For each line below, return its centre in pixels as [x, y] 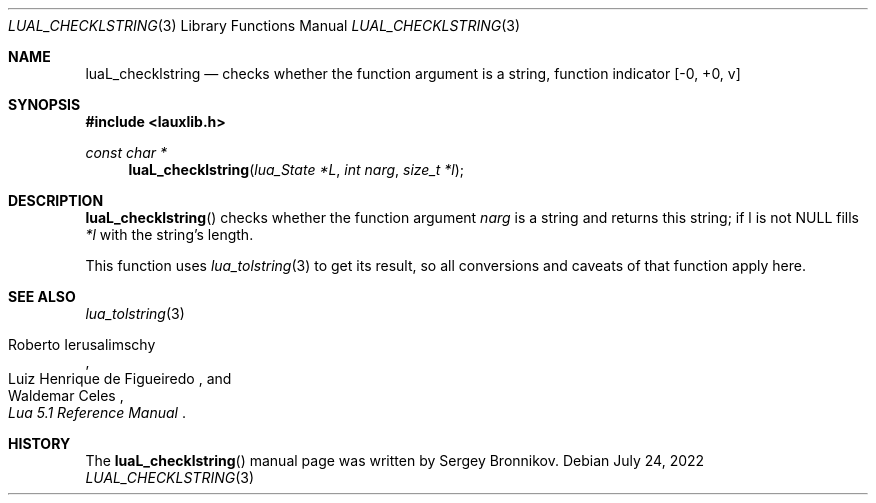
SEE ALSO [42, 296]
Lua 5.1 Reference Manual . [97, 412]
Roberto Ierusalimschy [82, 344]
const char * [126, 152]
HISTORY [39, 443]
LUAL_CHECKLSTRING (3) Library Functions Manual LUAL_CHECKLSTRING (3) [264, 25]
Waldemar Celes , [66, 395]
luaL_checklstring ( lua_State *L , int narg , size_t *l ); [296, 169]
